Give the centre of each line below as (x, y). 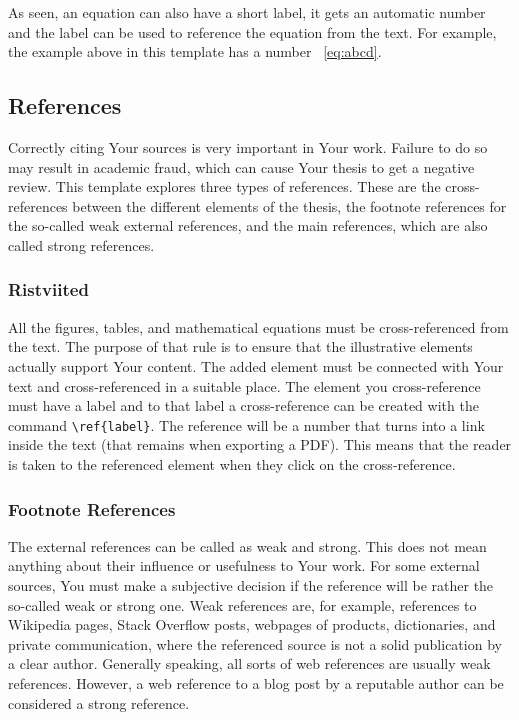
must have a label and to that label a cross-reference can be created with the (243, 405)
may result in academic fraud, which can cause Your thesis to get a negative (241, 166)
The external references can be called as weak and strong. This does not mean (247, 545)
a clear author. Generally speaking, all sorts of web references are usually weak (249, 663)
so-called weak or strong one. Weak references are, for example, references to (242, 604)
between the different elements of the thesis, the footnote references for (289, 205)
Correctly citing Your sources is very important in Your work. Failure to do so (248, 146)
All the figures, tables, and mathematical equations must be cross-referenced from (258, 326)
